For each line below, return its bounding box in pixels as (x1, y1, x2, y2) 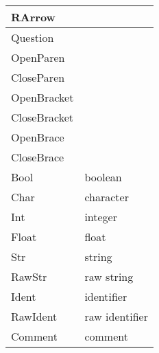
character (84, 189, 129, 205)
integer (84, 209, 117, 225)
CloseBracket (11, 109, 73, 125)
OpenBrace (11, 129, 64, 145)
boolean (84, 169, 122, 185)
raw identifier (84, 308, 148, 324)
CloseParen (11, 69, 65, 85)
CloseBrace (11, 149, 64, 165)
